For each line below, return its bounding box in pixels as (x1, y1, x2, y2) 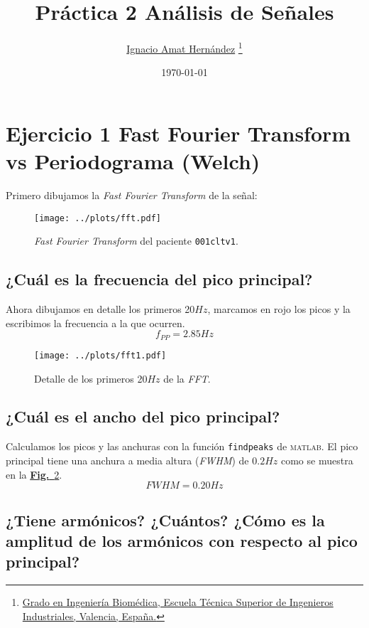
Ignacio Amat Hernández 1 (126, 39, 243, 55)
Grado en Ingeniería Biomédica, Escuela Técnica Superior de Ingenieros (22, 595, 334, 610)
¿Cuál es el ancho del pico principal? (6, 405, 280, 427)
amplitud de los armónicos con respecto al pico (6, 529, 358, 551)
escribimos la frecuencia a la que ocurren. (6, 315, 185, 330)
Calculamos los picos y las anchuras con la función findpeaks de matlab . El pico (6, 439, 358, 454)
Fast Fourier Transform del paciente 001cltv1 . (34, 233, 238, 248)
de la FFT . (163, 371, 211, 385)
